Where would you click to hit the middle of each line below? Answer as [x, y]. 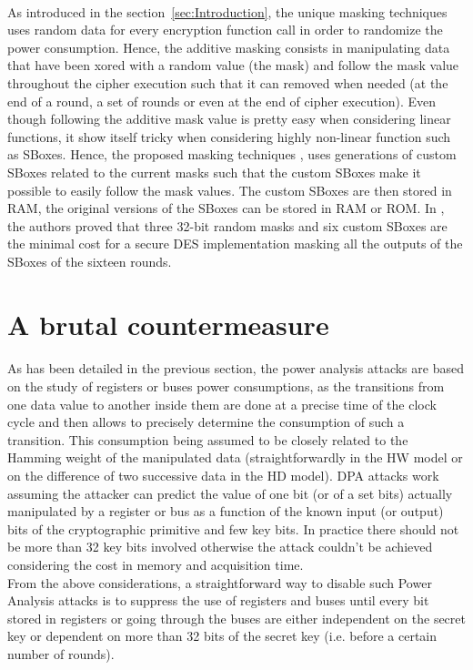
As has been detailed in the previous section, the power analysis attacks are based [236, 368]
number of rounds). [61, 653]
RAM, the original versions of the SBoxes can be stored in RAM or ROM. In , [226, 208]
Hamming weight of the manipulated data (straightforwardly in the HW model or [235, 457]
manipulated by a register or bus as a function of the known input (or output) [226, 511]
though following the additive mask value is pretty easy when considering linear [229, 119]
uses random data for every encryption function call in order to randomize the [225, 30]
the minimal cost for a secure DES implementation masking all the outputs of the [235, 244]
